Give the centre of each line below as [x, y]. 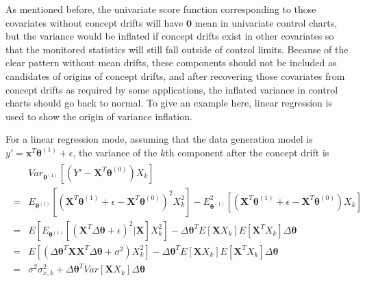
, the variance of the [115, 152]
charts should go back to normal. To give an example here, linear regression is [169, 103]
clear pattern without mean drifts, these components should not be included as [171, 62]
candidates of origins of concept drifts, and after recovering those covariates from [175, 75]
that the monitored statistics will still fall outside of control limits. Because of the [177, 49]
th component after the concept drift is [247, 152]
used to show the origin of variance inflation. [99, 116]
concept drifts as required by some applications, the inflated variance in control [172, 89]
